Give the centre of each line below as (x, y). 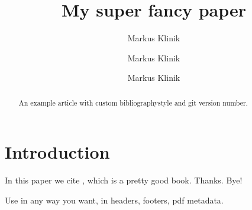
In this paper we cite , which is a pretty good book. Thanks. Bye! (124, 180)
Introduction (57, 152)
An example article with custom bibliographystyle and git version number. (133, 102)
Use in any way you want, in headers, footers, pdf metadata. (114, 200)
